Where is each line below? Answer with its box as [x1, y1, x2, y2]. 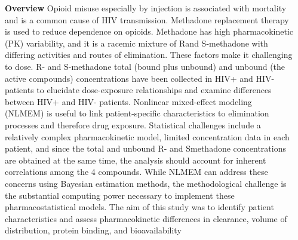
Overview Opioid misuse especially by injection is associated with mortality [5, 2, 287, 14]
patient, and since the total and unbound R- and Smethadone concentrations [5, 142, 286, 155]
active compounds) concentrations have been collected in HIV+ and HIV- [5, 72, 275, 84]
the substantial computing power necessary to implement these [5, 189, 235, 201]
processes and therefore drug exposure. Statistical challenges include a [5, 118, 261, 131]
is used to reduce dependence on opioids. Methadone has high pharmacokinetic [5, 25, 294, 38]
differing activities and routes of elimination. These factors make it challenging [5, 48, 293, 61]
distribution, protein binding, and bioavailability [5, 224, 182, 236]
